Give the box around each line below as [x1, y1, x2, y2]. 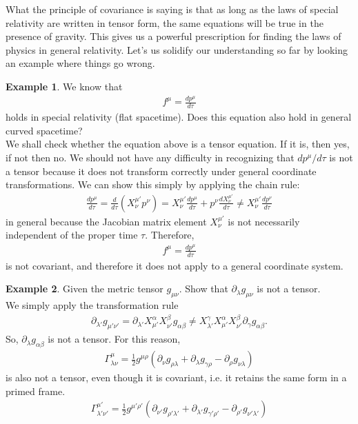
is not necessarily [228, 214, 300, 228]
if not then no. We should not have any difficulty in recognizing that [6, 150, 295, 165]
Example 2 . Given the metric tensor [6, 281, 163, 296]
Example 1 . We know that [6, 79, 123, 93]
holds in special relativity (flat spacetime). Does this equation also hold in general [6, 110, 352, 124]
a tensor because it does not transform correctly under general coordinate [6, 163, 317, 178]
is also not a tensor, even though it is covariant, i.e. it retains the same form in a [6, 370, 347, 385]
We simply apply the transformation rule [6, 298, 179, 312]
